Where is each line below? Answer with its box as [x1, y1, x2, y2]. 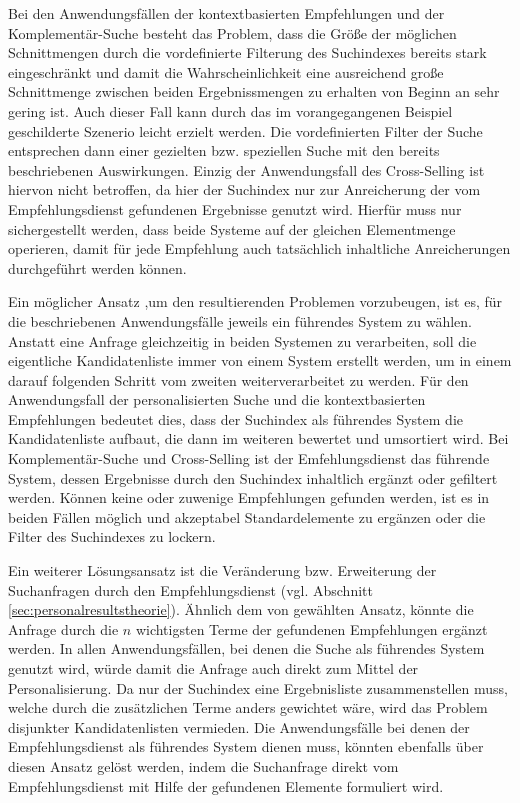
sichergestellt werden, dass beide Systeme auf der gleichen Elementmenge [8, 218, 456, 239]
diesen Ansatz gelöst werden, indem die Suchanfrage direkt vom [8, 755, 399, 776]
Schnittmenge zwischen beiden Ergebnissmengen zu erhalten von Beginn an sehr [8, 81, 500, 102]
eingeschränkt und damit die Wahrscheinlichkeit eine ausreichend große [8, 61, 444, 82]
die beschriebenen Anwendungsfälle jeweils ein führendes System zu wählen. [8, 310, 473, 331]
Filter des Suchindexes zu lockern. [8, 526, 216, 547]
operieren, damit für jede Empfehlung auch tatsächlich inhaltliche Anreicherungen [8, 238, 511, 259]
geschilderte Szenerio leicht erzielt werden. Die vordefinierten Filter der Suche [8, 120, 483, 141]
